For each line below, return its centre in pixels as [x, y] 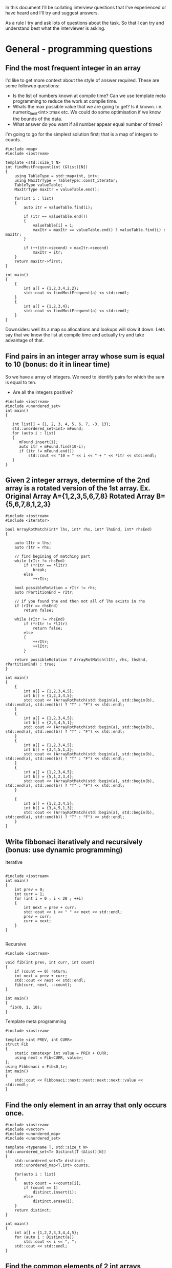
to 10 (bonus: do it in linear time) [58, 364]
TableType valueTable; [39, 185]
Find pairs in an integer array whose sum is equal [85, 356]
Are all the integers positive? [43, 392]
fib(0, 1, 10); [26, 1008]
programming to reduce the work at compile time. [65, 101]
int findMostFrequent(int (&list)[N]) [47, 167]
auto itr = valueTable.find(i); [58, 207]
